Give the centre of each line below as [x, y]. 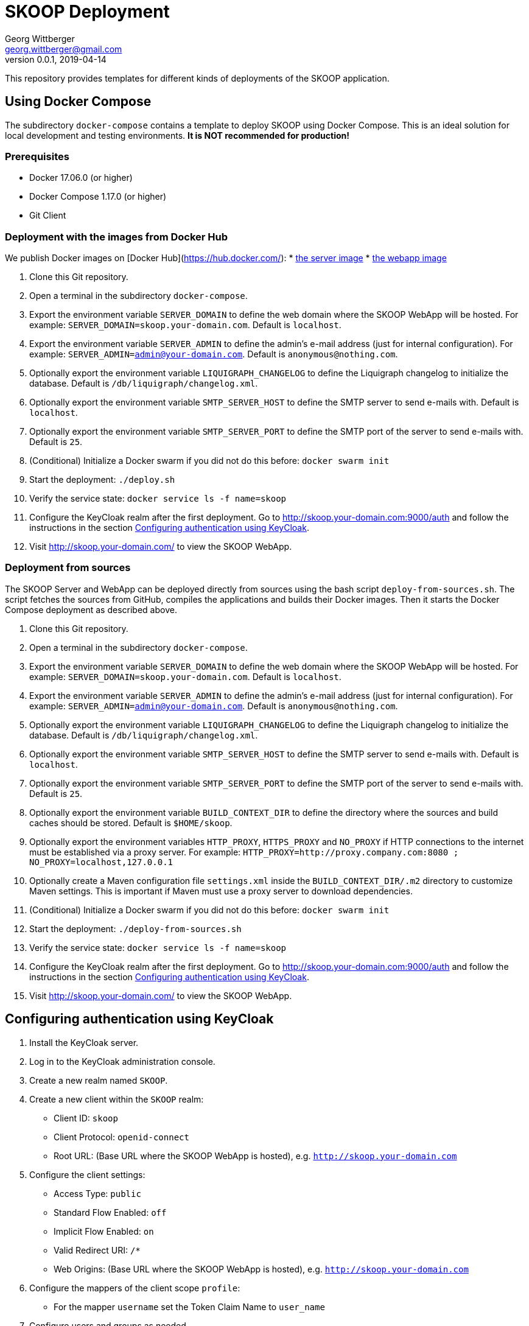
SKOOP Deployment [87, 12]
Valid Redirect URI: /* [97, 1250]
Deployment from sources [68, 568]
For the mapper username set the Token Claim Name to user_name [189, 1307]
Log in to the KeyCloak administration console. [122, 1061]
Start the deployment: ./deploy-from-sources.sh [135, 928]
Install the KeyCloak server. [84, 1042]
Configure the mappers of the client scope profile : [135, 1288]
